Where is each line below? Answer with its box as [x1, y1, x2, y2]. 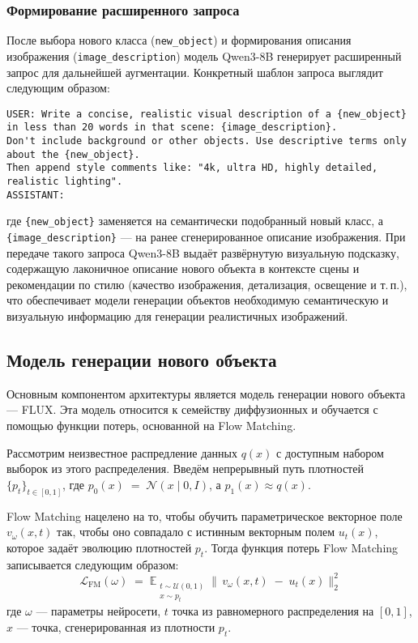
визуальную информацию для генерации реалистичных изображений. [6, 308, 348, 324]
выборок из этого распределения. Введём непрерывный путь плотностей [6, 460, 364, 477]
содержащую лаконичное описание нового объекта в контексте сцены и [6, 260, 360, 277]
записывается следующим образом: [6, 556, 179, 573]
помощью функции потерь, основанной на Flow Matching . [6, 416, 296, 433]
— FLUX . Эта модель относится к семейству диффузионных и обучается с [6, 401, 378, 418]
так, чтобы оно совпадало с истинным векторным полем [57, 523, 335, 540]
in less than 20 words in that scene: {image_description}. [6, 121, 338, 134]
